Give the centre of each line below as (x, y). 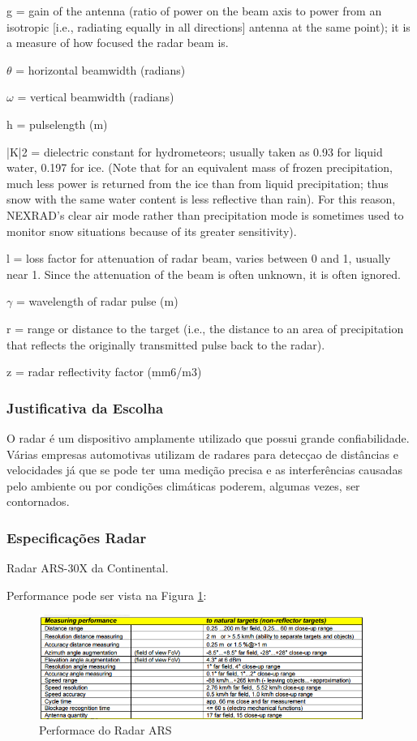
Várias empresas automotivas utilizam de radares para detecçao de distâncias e (202, 454)
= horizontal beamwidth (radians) (101, 69)
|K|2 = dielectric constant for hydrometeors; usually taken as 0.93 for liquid (195, 151)
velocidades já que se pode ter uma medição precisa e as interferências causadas (204, 470)
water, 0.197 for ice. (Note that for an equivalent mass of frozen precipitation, (200, 167)
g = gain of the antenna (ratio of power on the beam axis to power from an (194, 11)
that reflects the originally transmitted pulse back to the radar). (166, 344)
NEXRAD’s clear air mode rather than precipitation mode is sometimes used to (205, 214)
